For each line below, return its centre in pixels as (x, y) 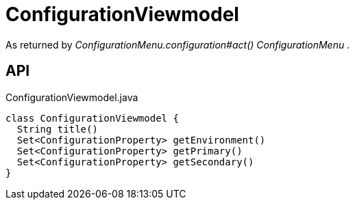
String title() (57, 129)
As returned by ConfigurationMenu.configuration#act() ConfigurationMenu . (178, 44)
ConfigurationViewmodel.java (72, 97)
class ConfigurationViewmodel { (92, 118)
